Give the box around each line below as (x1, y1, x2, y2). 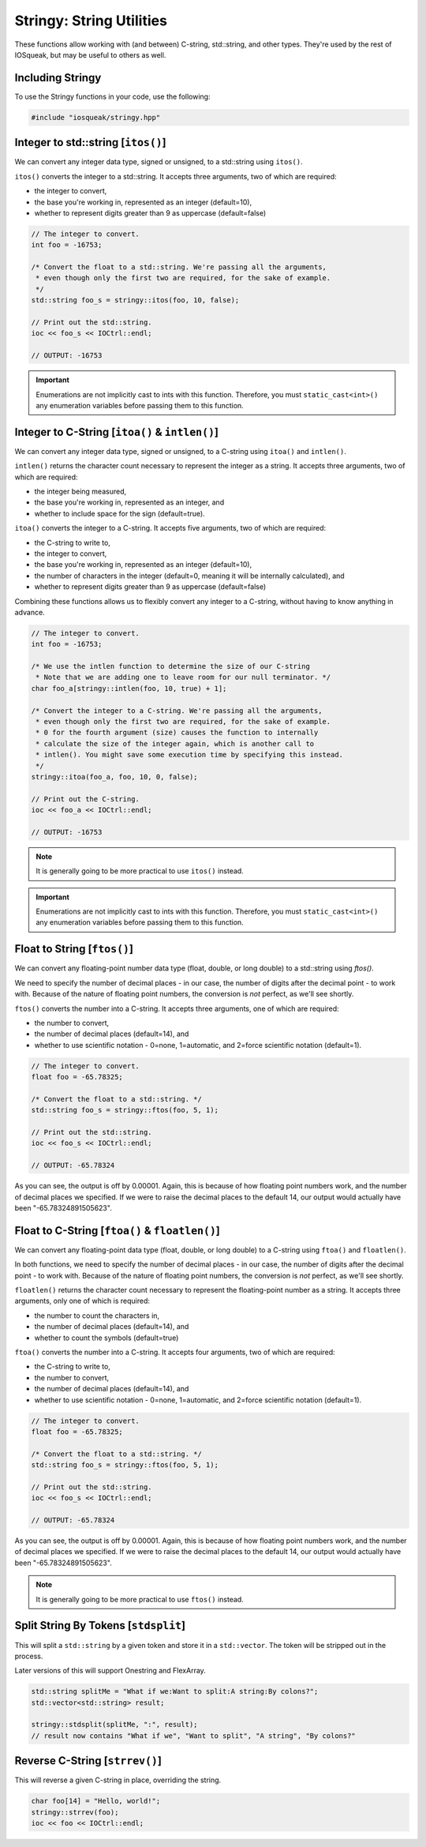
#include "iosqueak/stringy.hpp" (31, 113, 161, 122)
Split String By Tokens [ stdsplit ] (14, 1619, 185, 1632)
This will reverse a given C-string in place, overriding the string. (14, 1775, 222, 1785)
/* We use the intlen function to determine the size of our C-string (31, 662, 311, 671)
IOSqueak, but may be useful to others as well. (14, 50, 166, 59)
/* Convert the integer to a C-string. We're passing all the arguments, (31, 706, 323, 715)
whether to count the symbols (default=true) (34, 1333, 179, 1342)
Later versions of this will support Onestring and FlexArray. (14, 1666, 207, 1676)
